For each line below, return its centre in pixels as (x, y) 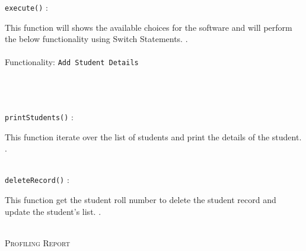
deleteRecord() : (37, 180)
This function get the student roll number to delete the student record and (141, 199)
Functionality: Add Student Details (72, 62)
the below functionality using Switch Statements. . (96, 39)
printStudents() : (39, 116)
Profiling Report (37, 242)
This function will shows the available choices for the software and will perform (149, 27)
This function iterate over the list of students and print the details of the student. (153, 136)
